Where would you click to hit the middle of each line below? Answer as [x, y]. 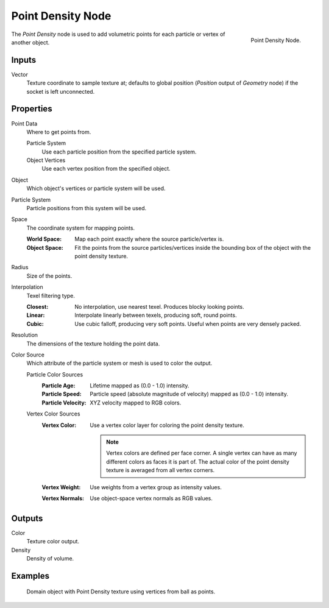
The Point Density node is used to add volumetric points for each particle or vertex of [118, 34]
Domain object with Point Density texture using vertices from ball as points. [121, 592]
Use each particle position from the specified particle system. [119, 152]
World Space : [44, 239]
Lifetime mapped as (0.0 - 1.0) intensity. [140, 386]
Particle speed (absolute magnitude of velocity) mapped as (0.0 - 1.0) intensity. [189, 394]
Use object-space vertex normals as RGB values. [151, 498]
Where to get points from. [59, 132]
